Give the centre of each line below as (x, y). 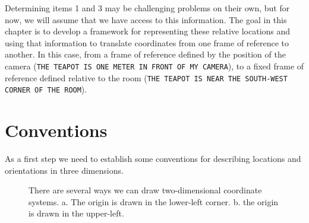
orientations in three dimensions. (64, 170)
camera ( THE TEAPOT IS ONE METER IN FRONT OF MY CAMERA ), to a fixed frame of (154, 66)
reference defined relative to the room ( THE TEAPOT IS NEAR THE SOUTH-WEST (146, 77)
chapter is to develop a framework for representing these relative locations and (148, 31)
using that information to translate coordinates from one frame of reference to (147, 42)
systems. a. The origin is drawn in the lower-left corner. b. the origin (154, 201)
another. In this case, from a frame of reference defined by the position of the (145, 54)
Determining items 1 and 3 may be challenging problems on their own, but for (147, 8)
